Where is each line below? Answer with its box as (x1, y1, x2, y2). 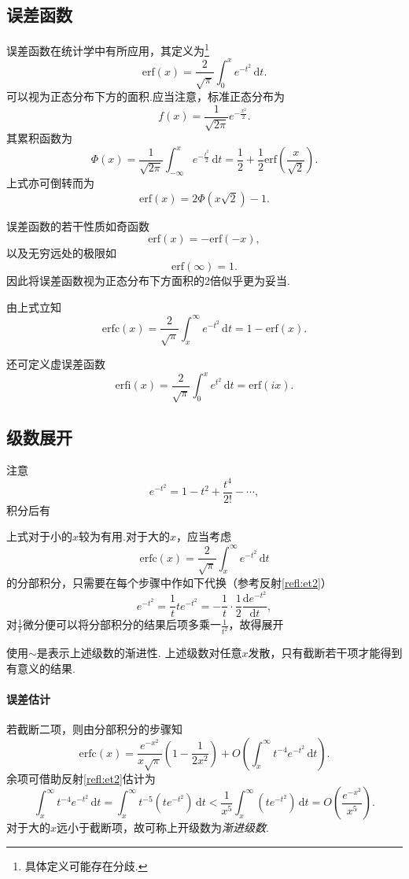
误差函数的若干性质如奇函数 (6, 217, 149, 234)
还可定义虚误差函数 (6, 356, 105, 372)
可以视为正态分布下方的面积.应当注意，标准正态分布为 (6, 88, 285, 105)
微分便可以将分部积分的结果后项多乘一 (22, 616, 221, 633)
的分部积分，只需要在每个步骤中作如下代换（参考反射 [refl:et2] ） (6, 574, 332, 590)
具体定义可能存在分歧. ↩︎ (24, 857, 148, 873)
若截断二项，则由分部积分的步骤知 (6, 721, 182, 737)
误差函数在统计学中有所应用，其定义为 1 (6, 40, 209, 58)
